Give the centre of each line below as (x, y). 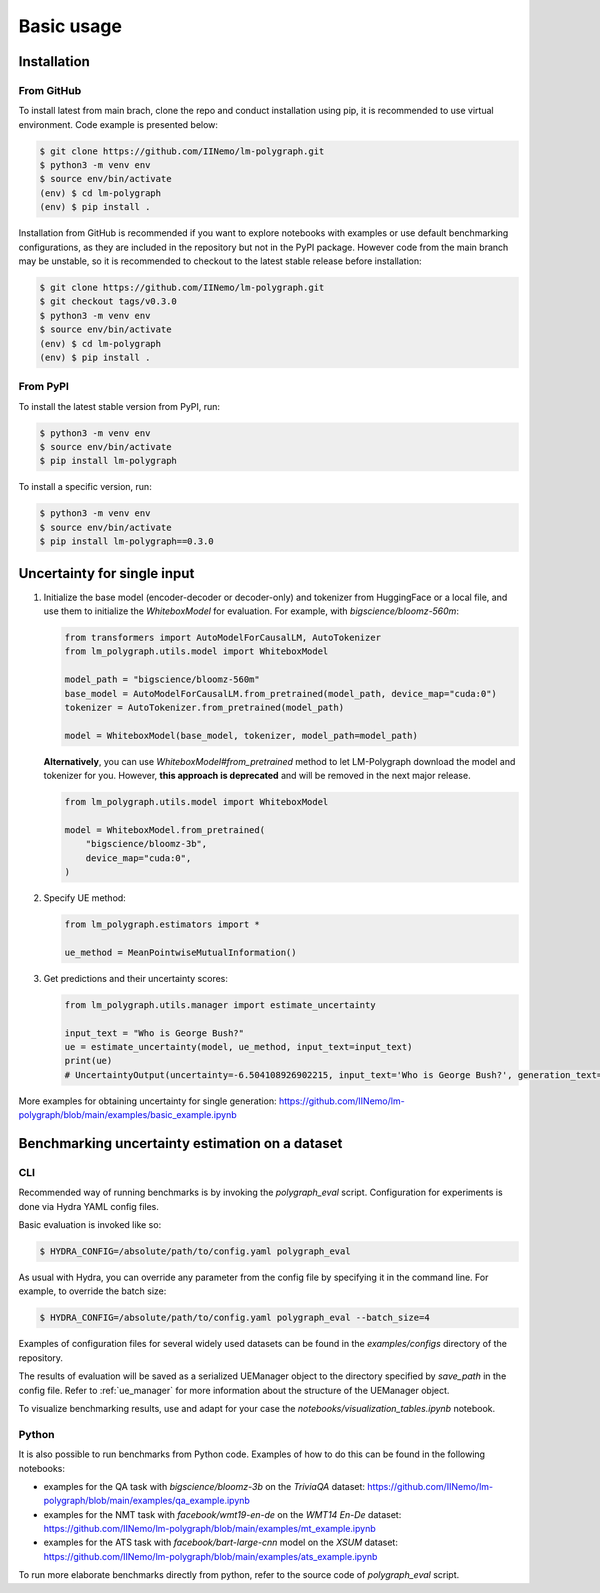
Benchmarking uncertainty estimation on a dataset (180, 1143)
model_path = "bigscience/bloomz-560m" (162, 679)
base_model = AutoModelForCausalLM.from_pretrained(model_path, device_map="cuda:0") (280, 693)
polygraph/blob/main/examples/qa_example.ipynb (146, 1501)
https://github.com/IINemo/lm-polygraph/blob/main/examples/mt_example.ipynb (209, 1529)
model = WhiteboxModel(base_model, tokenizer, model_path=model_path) (241, 735)
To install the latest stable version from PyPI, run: (119, 406)
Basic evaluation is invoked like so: (90, 1225)
